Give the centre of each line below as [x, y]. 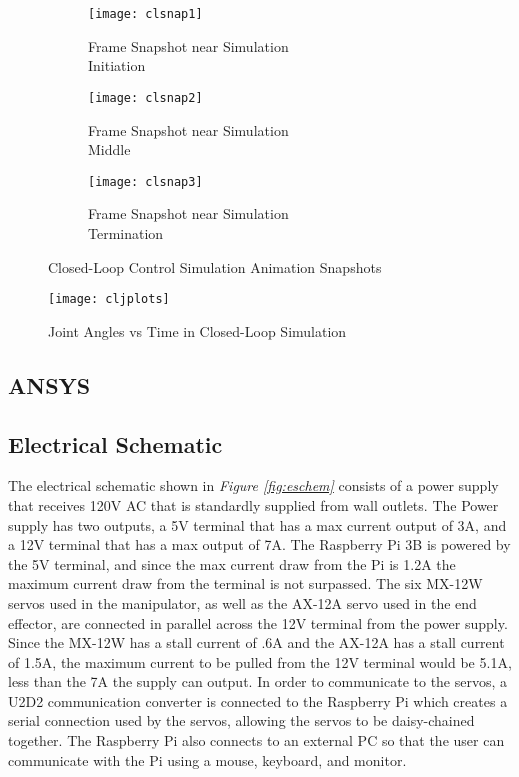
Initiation [117, 65]
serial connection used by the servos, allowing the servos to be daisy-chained [241, 720]
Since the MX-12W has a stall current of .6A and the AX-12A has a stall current [256, 642]
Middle [109, 149]
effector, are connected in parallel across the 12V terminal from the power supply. [258, 622]
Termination [126, 232]
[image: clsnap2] [145, 97]
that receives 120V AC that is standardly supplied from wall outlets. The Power [253, 504]
